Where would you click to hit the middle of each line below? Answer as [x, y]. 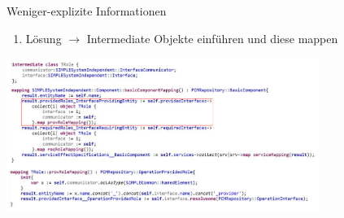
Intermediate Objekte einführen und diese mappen [212, 38]
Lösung [44, 38]
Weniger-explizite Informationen [87, 11]
